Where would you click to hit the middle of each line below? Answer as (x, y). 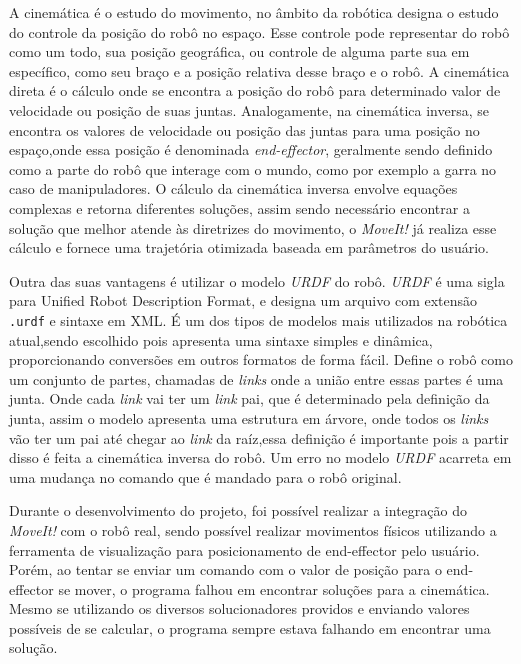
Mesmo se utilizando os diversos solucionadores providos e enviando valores (239, 608)
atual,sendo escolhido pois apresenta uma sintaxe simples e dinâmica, (221, 339)
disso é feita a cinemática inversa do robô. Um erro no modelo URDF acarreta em (260, 457)
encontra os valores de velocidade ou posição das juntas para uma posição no (244, 129)
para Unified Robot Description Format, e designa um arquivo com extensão (243, 300)
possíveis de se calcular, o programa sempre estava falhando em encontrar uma (250, 627)
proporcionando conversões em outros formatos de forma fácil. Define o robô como (261, 359)
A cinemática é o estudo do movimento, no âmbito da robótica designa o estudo (254, 12)
